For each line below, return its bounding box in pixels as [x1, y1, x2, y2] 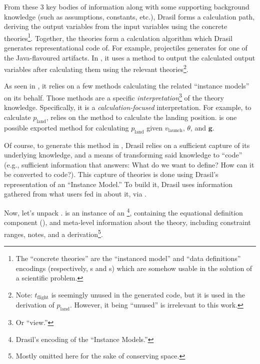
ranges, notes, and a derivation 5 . [4, 227, 103, 239]
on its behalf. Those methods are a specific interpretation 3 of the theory [4, 91, 224, 102]
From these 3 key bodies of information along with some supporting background [4, 1, 249, 11]
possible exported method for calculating [4, 122, 129, 132]
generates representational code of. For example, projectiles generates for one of [4, 42, 247, 53]
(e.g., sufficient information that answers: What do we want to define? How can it [4, 159, 254, 169]
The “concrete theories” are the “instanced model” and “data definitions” [15, 253, 241, 263]
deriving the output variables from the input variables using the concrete [4, 21, 227, 31]
